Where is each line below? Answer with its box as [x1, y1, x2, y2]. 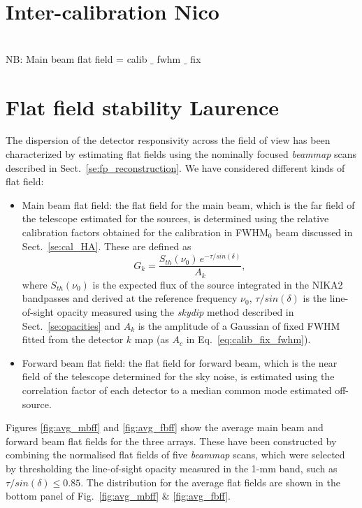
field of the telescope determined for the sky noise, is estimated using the [22, 369, 335, 384]
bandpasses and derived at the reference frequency [22, 291, 238, 305]
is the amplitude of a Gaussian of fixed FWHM [138, 318, 340, 333]
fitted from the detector [22, 332, 124, 347]
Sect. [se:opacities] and [22, 318, 120, 333]
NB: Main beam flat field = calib [6, 51, 147, 66]
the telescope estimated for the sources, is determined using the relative [22, 211, 329, 226]
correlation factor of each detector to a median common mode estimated [22, 382, 332, 397]
